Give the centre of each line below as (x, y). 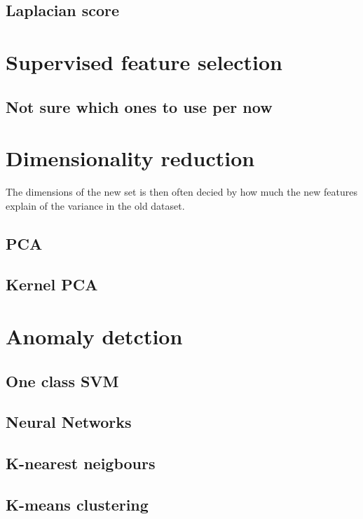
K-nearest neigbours (81, 463)
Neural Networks (69, 422)
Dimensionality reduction (130, 158)
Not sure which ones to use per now (139, 106)
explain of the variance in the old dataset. (95, 205)
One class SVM (62, 380)
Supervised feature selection (144, 61)
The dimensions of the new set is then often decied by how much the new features (182, 192)
